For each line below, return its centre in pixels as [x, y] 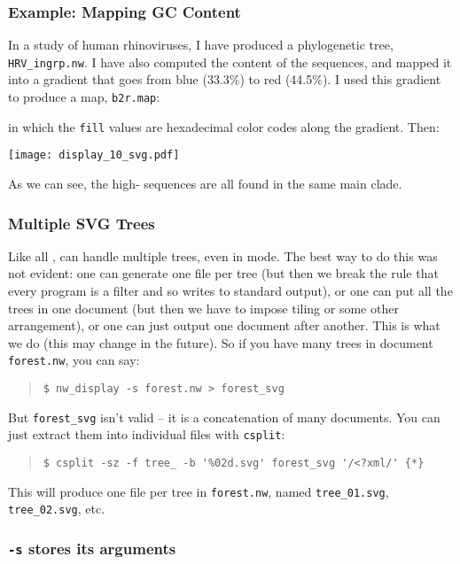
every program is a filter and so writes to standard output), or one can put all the [230, 291]
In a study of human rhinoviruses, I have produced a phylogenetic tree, [201, 45]
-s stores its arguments [92, 548]
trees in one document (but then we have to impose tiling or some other [203, 308]
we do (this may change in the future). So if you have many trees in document [221, 342]
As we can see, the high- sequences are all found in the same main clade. [205, 184]
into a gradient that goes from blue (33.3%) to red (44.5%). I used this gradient [225, 79]
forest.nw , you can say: [74, 360]
